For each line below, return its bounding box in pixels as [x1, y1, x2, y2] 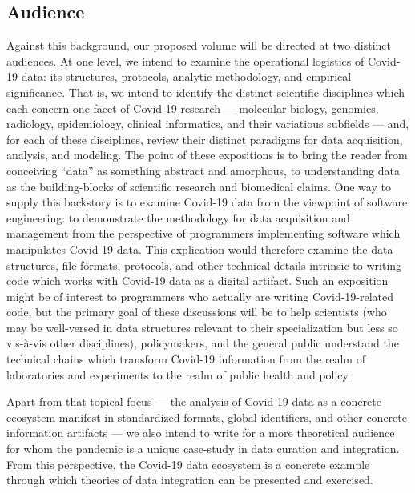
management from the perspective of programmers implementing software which [6, 225, 401, 242]
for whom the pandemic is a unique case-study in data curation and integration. [6, 440, 400, 457]
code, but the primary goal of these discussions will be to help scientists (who [6, 303, 387, 320]
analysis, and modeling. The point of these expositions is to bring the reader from [6, 146, 408, 163]
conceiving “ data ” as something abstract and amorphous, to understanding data [6, 162, 400, 178]
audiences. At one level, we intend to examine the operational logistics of [6, 52, 365, 69]
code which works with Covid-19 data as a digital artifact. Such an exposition [6, 272, 389, 289]
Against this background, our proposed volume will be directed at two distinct [6, 37, 391, 54]
